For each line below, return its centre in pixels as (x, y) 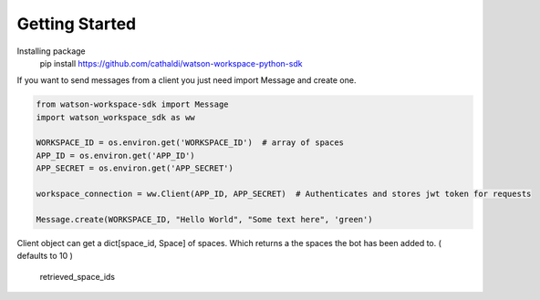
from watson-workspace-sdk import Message (132, 104)
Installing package (51, 51)
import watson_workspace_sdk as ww (115, 117)
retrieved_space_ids (78, 276)
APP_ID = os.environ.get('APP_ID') (115, 155)
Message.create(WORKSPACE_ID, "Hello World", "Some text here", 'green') (204, 219)
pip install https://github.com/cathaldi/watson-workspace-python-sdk (171, 63)
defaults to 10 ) (45, 256)
